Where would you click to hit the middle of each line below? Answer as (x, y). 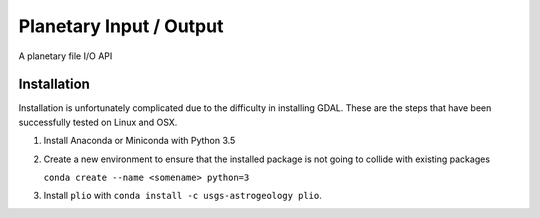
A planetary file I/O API (65, 56)
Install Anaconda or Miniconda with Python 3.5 (139, 141)
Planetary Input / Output (121, 26)
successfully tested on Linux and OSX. (98, 122)
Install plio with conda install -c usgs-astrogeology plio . (182, 196)
